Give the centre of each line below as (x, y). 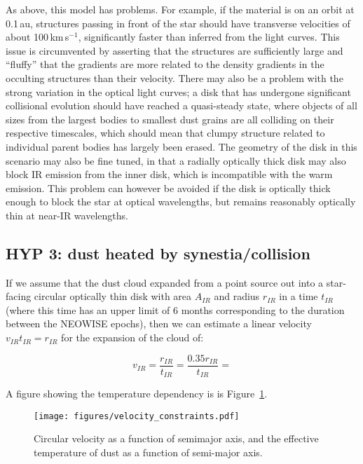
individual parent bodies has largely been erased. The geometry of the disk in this (181, 146)
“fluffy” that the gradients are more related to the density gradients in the (165, 64)
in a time (299, 296)
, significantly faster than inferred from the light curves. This (209, 37)
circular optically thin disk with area (113, 296)
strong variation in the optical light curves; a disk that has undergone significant (178, 91)
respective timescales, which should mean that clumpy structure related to (165, 133)
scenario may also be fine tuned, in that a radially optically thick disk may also (176, 160)
